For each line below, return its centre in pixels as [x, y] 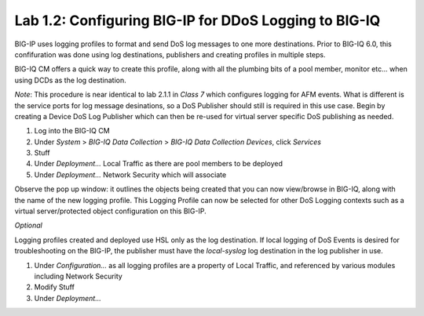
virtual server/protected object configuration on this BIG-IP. [111, 211]
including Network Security [79, 276]
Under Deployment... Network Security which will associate [130, 174]
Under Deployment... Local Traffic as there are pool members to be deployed [158, 164]
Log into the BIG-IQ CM [72, 131]
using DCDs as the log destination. [70, 80]
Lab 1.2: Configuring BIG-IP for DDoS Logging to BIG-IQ [197, 20]
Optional [28, 225]
